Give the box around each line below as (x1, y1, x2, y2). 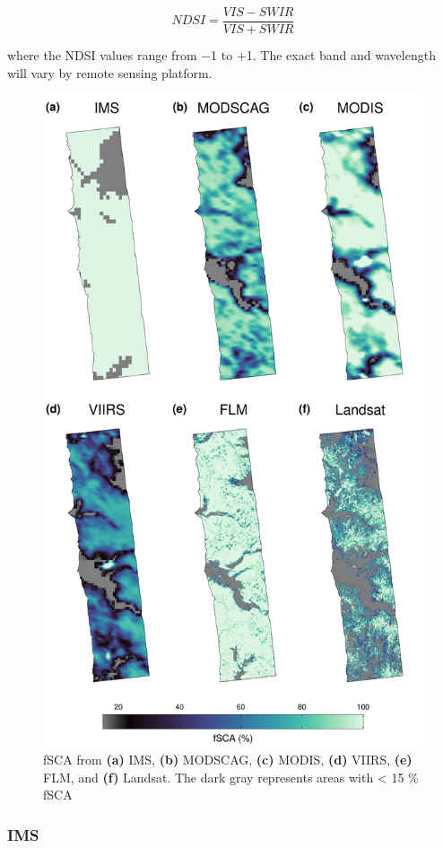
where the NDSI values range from (7, 46, 197, 65)
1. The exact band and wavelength (246, 46, 436, 65)
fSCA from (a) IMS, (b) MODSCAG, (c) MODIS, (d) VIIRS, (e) (43, 750, 413, 769)
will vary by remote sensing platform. (7, 63, 213, 82)
